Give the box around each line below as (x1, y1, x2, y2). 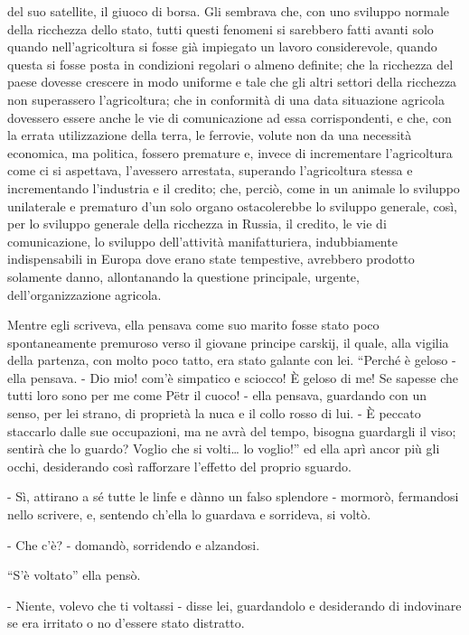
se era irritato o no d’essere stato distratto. (7, 613, 245, 632)
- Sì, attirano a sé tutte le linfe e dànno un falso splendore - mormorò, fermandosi (7, 487, 459, 506)
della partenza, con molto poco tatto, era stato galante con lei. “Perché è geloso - (7, 350, 456, 369)
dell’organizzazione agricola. (7, 285, 162, 303)
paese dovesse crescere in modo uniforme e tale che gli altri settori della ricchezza (7, 72, 457, 91)
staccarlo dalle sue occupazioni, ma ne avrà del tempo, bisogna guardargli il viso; (7, 421, 456, 440)
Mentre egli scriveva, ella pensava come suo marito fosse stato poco (7, 315, 380, 334)
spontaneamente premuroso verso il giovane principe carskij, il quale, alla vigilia (7, 332, 449, 351)
